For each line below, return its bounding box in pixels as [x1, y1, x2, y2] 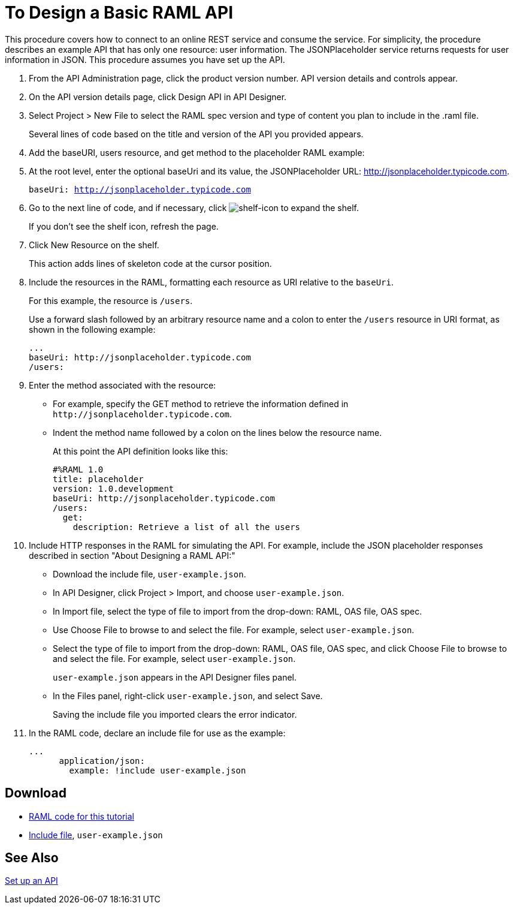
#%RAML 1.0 [53, 464, 104, 474]
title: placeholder [53, 474, 144, 484]
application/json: [59, 756, 145, 766]
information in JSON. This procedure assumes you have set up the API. [5, 54, 285, 65]
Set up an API [5, 875, 58, 886]
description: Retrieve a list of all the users [72, 522, 301, 532]
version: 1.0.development [53, 483, 174, 493]
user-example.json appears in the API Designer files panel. [53, 672, 297, 682]
